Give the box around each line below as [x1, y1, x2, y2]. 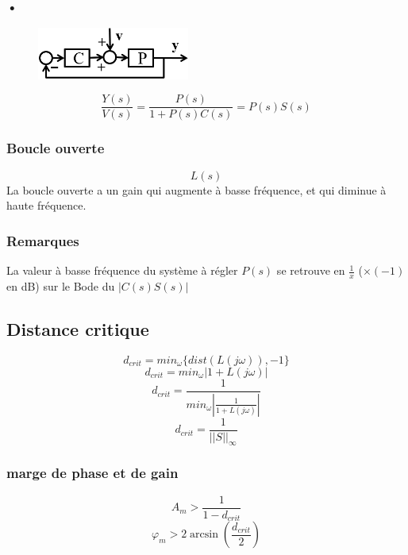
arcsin [190, 529, 218, 541]
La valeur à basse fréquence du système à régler [6, 262, 238, 279]
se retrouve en [276, 262, 345, 279]
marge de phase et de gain [6, 463, 179, 483]
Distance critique [6, 316, 149, 341]
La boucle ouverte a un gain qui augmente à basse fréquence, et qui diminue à [6, 181, 387, 198]
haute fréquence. [6, 197, 87, 214]
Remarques [6, 230, 79, 250]
